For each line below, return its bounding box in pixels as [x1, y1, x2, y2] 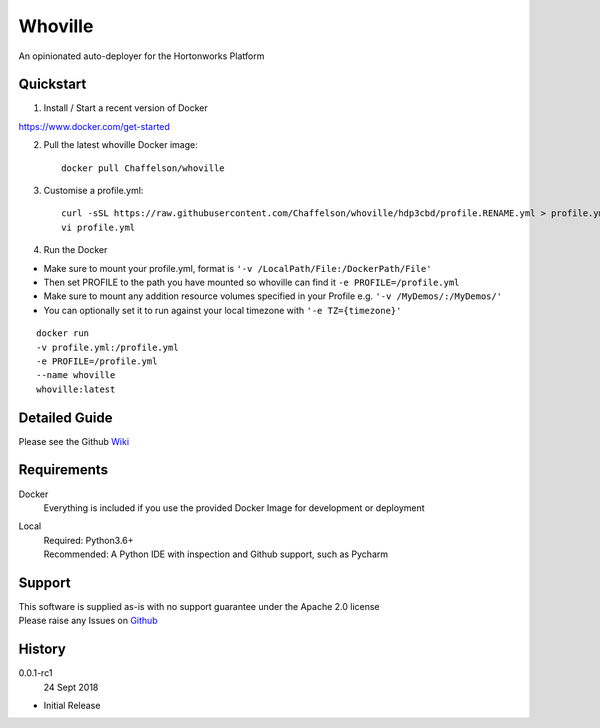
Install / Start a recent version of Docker [43, 102, 209, 114]
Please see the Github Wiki [18, 435, 130, 447]
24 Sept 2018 [43, 681, 99, 693]
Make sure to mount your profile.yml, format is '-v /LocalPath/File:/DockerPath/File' [43, 262, 432, 274]
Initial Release [43, 700, 101, 712]
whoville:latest [36, 383, 116, 395]
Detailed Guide [18, 409, 114, 426]
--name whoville [36, 370, 116, 381]
